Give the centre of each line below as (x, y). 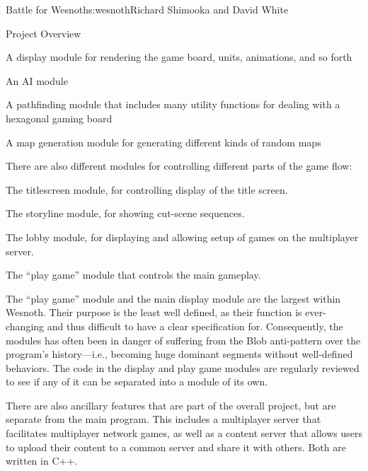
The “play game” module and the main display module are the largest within (173, 298)
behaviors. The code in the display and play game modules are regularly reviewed (183, 367)
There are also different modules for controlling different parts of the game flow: (179, 166)
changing (25, 326)
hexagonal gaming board (59, 118)
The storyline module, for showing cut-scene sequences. (125, 213)
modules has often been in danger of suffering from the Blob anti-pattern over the (183, 340)
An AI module (37, 80)
